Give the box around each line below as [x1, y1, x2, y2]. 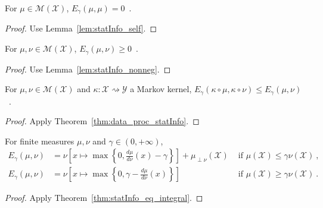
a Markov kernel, [130, 83, 192, 95]
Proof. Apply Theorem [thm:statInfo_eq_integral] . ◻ [5, 191, 203, 204]
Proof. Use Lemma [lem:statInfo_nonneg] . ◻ [5, 62, 171, 75]
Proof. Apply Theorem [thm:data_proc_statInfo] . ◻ [5, 115, 200, 127]
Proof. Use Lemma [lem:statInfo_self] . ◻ [5, 22, 157, 34]
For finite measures [5, 134, 74, 147]
